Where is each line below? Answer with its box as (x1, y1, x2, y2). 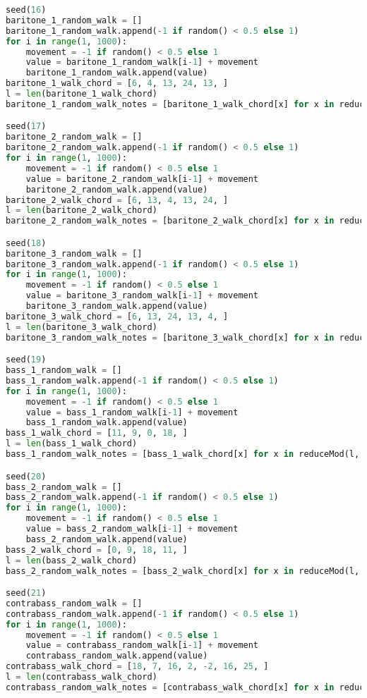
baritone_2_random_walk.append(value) (25, 184, 208, 195)
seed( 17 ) (6, 121, 47, 132)
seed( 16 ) (6, 5, 47, 15)
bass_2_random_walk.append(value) (25, 534, 188, 544)
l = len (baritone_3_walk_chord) (6, 322, 157, 332)
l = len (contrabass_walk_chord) (6, 672, 157, 682)
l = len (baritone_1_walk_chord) (6, 89, 157, 99)
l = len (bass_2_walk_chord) (6, 555, 138, 565)
